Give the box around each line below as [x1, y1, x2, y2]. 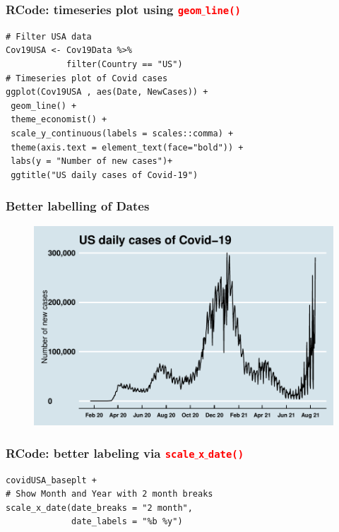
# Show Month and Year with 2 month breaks [6, 489, 213, 500]
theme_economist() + [11, 114, 107, 125]
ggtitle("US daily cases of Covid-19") [11, 170, 198, 180]
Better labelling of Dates [6, 197, 150, 215]
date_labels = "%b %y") [71, 516, 183, 527]
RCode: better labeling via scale [6, 444, 195, 461]
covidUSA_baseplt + [6, 475, 97, 485]
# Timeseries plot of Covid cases [6, 73, 168, 83]
